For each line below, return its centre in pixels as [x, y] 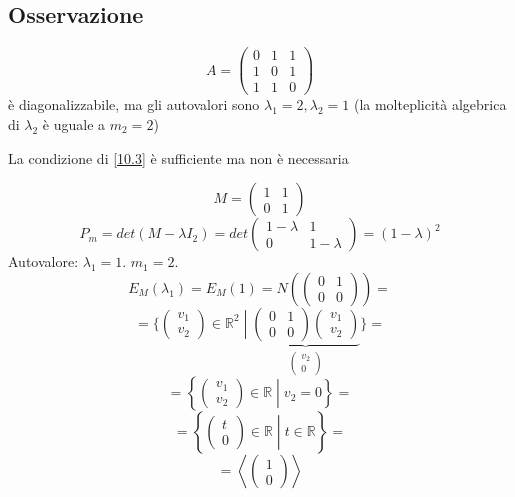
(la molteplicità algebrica [430, 104]
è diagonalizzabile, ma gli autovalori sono [134, 104]
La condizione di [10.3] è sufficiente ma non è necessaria [178, 157]
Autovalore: [43, 261]
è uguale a [74, 123]
